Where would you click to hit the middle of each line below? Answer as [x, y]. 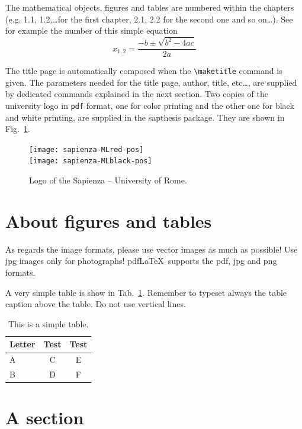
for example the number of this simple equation [91, 30]
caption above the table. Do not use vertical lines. [96, 304]
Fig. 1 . [18, 129]
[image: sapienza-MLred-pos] [86, 149]
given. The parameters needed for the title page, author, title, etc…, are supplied [151, 82]
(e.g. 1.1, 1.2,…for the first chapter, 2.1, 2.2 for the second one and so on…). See [149, 19]
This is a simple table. [48, 323]
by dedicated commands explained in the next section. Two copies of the [137, 94]
